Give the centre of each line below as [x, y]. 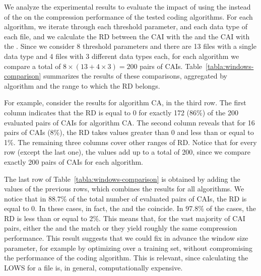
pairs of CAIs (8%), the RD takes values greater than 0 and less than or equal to [129, 132]
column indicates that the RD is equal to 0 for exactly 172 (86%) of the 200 [121, 112]
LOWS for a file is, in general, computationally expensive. [93, 267]
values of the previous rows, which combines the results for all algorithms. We [124, 189]
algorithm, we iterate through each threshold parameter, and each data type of [126, 26]
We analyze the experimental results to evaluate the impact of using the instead [127, 7]
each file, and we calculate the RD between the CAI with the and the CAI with [127, 36]
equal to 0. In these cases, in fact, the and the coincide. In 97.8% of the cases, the [130, 208]
